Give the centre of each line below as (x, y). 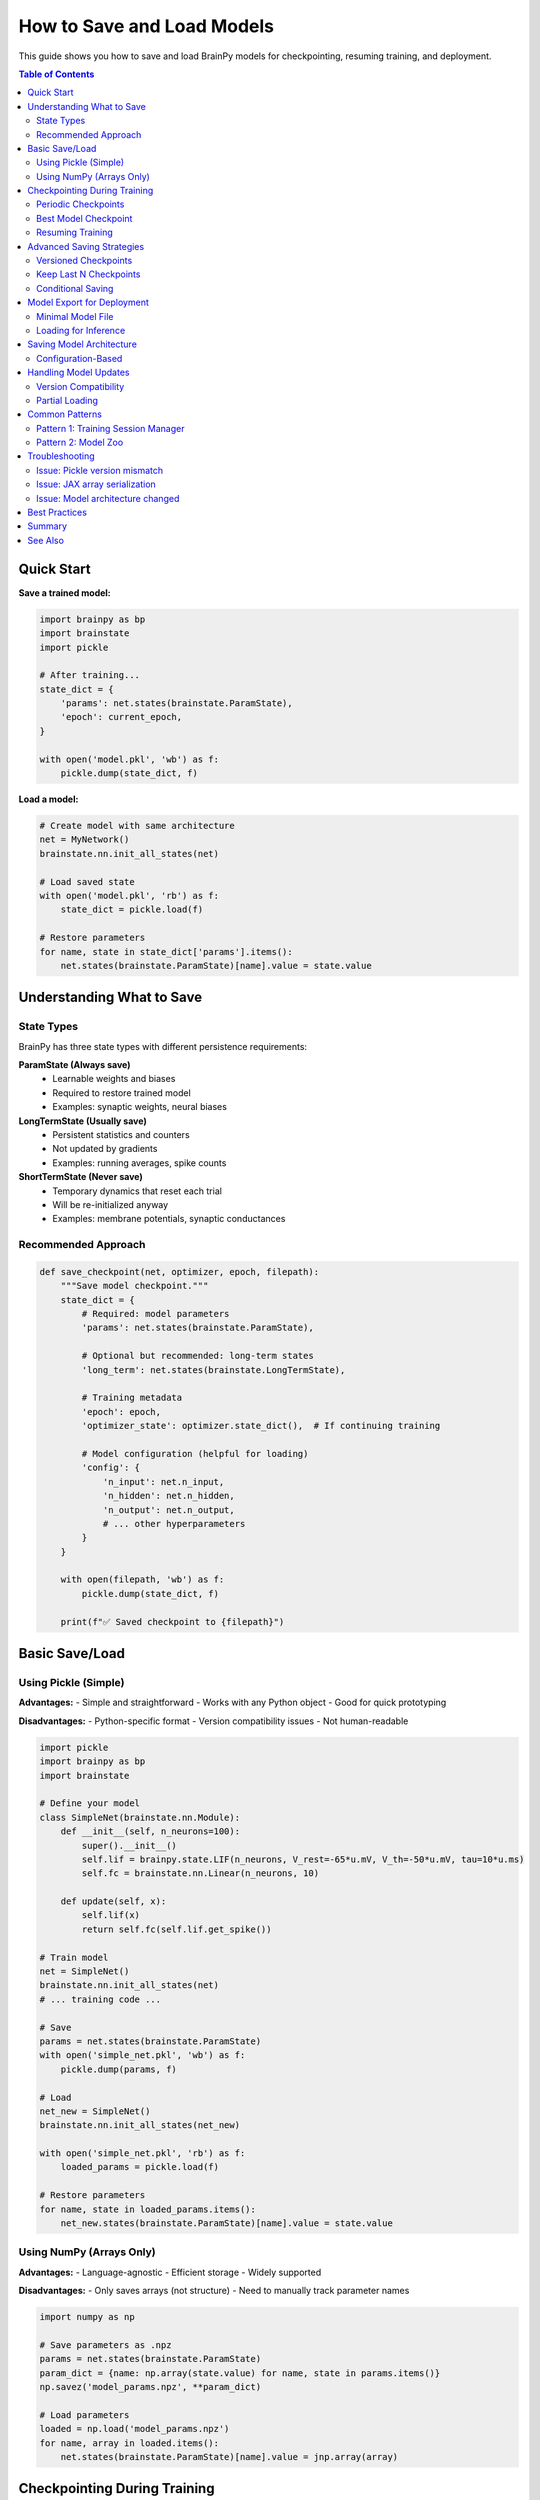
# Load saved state (87, 881)
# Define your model (89, 1803)
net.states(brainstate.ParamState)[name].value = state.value (216, 965)
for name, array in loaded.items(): (129, 2443)
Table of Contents (56, 74)
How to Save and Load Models (146, 26)
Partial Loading (67, 400)
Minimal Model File (75, 316)
